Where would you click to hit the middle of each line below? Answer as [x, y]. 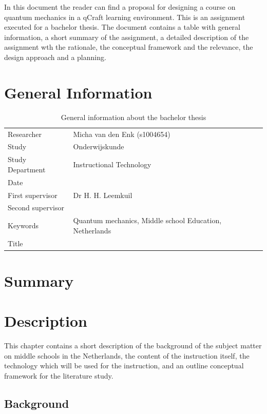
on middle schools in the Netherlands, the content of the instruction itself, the [127, 355]
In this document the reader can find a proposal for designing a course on [120, 7]
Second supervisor [36, 208]
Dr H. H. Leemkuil [103, 195]
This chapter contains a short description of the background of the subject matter [133, 346]
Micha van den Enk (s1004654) [122, 134]
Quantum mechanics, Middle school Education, [147, 220]
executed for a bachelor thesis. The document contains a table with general [122, 27]
